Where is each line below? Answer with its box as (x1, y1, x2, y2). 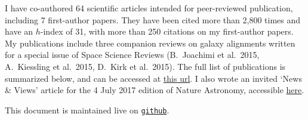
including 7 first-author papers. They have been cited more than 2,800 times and (5, 13, 301, 26)
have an (5, 25, 33, 38)
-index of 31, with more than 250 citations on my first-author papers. (40, 25, 294, 38)
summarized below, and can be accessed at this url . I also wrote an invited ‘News (5, 72, 302, 84)
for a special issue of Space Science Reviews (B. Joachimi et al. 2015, (5, 48, 260, 61)
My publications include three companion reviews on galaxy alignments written (5, 36, 295, 49)
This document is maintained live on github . (5, 103, 170, 116)
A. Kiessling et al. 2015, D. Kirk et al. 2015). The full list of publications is (5, 60, 286, 72)
